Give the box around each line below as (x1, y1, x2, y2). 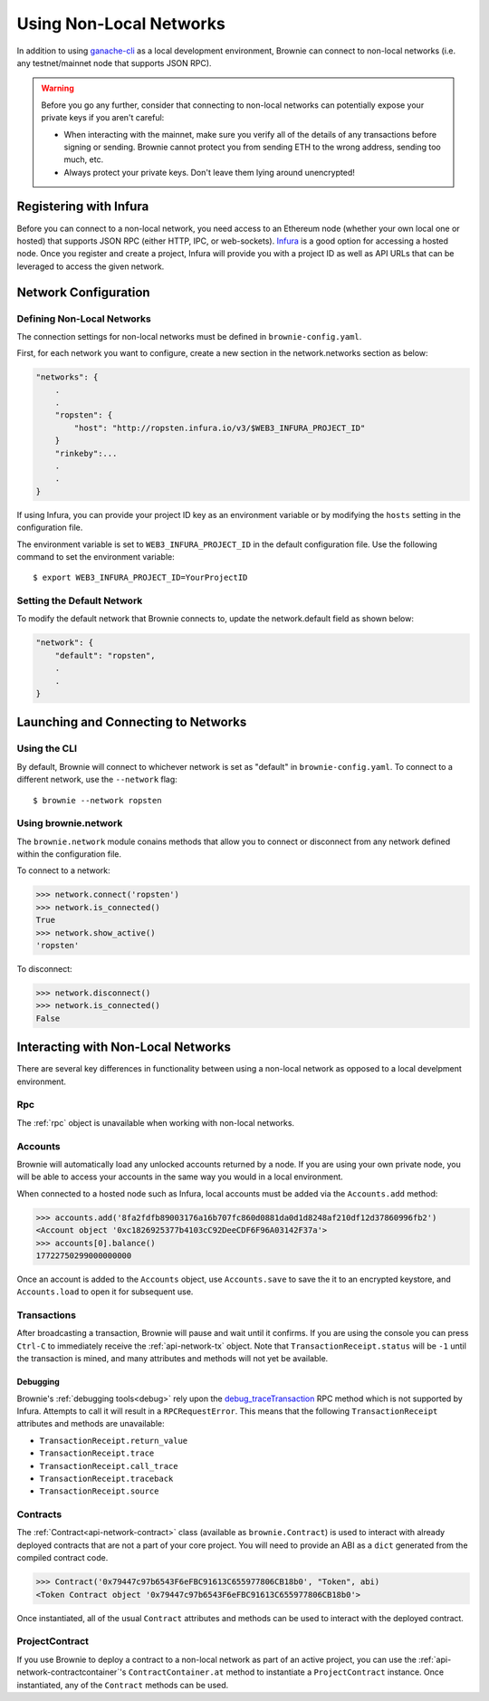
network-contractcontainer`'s (16, 1667, 127, 1677)
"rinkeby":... (54, 448, 118, 458)
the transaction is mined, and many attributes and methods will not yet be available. (16, 1353, 329, 1364)
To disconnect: (16, 964, 72, 975)
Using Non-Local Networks (16, 14, 225, 34)
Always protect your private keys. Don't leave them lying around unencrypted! (63, 167, 355, 178)
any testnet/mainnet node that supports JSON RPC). (16, 57, 212, 68)
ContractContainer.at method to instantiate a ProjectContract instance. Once (128, 1667, 444, 1677)
